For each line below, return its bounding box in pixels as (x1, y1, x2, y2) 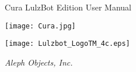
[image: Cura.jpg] (5, 21, 76, 30)
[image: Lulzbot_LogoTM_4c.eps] (5, 39, 130, 48)
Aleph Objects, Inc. (5, 56, 73, 68)
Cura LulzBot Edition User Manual (5, 1, 131, 13)
